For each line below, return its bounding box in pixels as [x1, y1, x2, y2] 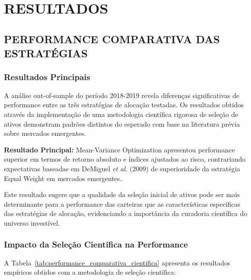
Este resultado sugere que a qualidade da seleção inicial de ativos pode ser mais [4, 189, 240, 199]
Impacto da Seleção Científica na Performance [4, 238, 188, 250]
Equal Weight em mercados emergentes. [4, 173, 122, 183]
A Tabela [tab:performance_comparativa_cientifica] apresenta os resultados [4, 257, 231, 267]
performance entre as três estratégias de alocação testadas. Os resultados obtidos [4, 99, 244, 110]
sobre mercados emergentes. [4, 128, 86, 138]
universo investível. [4, 217, 60, 228]
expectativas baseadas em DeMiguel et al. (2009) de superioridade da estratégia [4, 163, 240, 173]
